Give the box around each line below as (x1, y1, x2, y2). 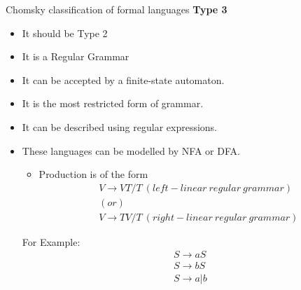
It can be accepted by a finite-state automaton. (22, 72, 225, 87)
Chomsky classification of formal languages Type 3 (6, 2, 227, 16)
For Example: (22, 234, 80, 249)
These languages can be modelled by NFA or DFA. (22, 143, 240, 158)
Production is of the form (38, 167, 148, 181)
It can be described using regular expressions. (22, 119, 218, 134)
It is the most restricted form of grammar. (22, 96, 204, 111)
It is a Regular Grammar (22, 49, 129, 64)
